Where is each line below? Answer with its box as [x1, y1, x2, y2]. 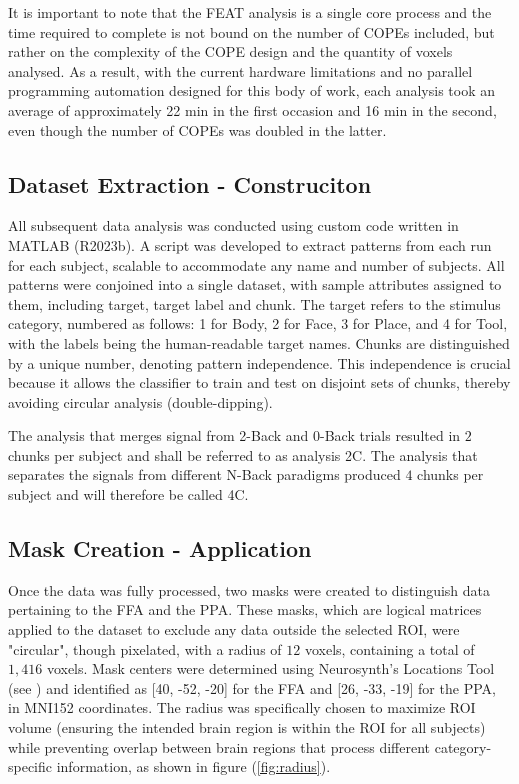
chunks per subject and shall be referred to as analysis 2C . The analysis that [8, 444, 478, 465]
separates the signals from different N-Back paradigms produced [8, 464, 401, 485]
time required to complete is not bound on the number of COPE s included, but [8, 21, 495, 42]
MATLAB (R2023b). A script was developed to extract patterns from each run [8, 234, 492, 255]
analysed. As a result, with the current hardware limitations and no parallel [8, 60, 473, 81]
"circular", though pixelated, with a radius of [8, 638, 282, 659]
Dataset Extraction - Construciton [8, 168, 372, 199]
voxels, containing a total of [304, 638, 475, 659]
